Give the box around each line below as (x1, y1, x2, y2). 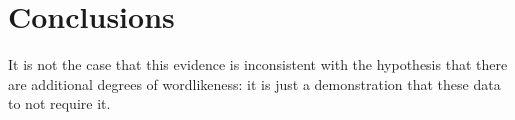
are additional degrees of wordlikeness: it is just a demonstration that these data (8, 73, 501, 94)
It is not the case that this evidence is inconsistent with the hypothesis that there (8, 54, 508, 75)
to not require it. (8, 93, 111, 114)
